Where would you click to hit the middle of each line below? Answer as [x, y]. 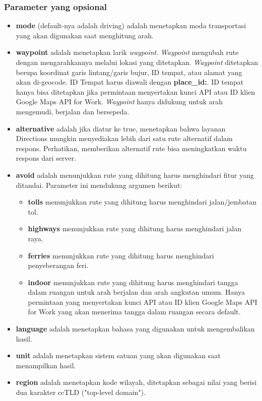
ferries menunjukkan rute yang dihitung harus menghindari [121, 255]
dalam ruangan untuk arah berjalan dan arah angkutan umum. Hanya [136, 292]
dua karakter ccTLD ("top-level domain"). [81, 392]
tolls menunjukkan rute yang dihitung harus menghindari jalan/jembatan [142, 202]
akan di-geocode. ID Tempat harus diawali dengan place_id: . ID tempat [130, 82]
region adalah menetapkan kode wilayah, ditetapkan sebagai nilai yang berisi [136, 382]
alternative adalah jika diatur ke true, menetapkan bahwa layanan [121, 128]
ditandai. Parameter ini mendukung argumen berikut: [99, 185]
